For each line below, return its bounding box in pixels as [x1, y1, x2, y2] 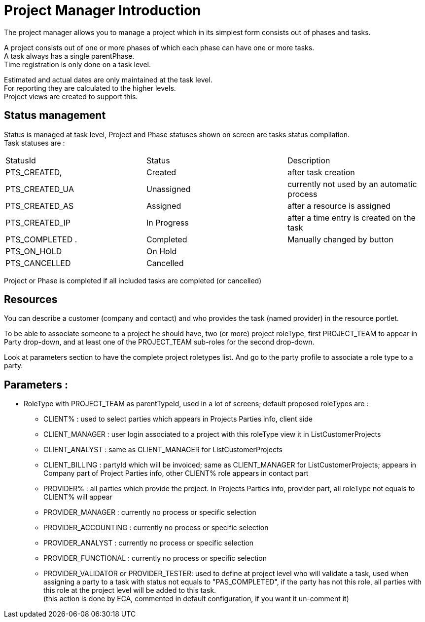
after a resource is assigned [287, 200, 391, 211]
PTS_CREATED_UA [5, 184, 74, 194]
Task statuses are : [4, 138, 65, 147]
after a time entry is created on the [287, 212, 416, 223]
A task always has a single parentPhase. [4, 51, 135, 60]
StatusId [5, 155, 36, 165]
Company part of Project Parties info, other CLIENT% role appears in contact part [43, 469, 309, 478]
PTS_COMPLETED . [5, 234, 77, 244]
